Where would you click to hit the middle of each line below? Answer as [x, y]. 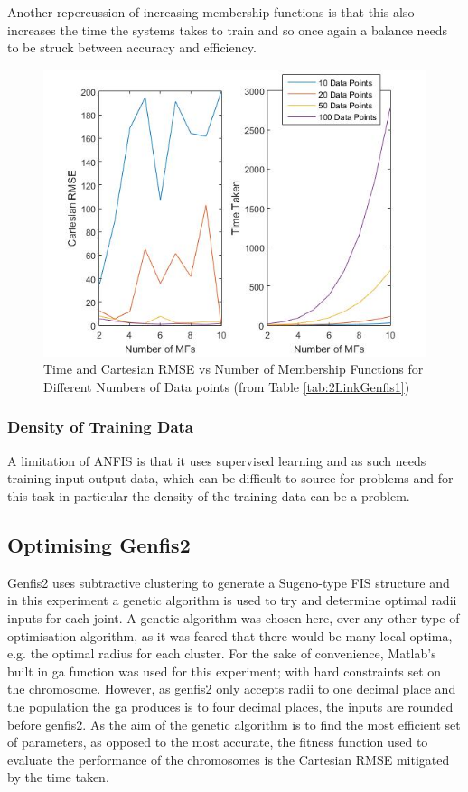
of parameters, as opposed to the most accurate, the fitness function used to [218, 742]
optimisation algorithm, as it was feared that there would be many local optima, [230, 635]
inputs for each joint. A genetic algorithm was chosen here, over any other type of [234, 617]
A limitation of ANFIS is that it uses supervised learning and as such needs [217, 460]
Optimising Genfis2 [99, 544]
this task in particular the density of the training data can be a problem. [209, 495]
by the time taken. [58, 777]
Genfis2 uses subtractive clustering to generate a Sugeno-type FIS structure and [229, 582]
